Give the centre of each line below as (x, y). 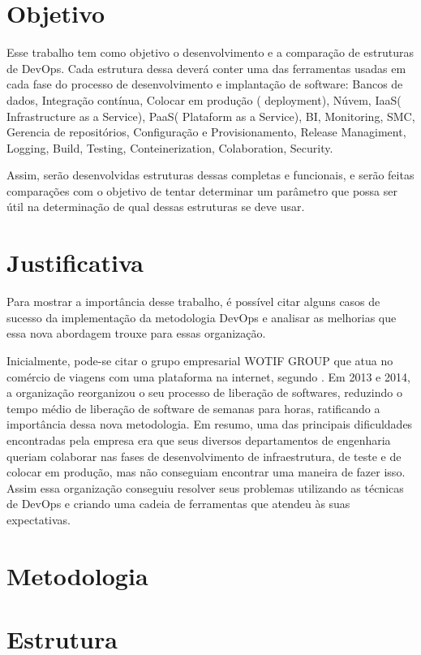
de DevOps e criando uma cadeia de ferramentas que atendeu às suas (178, 504)
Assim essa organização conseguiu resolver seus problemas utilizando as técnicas (205, 487)
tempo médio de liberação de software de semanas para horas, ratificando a (193, 408)
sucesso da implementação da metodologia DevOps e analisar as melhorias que (202, 317)
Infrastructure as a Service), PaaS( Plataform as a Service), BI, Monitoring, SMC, (211, 116)
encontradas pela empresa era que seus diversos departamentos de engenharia (199, 440)
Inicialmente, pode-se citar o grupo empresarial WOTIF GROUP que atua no (200, 360)
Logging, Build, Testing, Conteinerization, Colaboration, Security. (170, 147)
